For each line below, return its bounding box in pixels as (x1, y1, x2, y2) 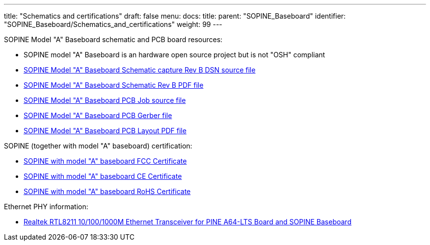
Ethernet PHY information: (4, 202, 88, 211)
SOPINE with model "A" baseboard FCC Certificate (24, 157, 187, 165)
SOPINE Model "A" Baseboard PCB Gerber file (24, 111, 172, 120)
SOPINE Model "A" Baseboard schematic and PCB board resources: (4, 35, 223, 44)
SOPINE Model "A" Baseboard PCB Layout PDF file (24, 126, 187, 135)
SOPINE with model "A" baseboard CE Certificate (24, 172, 182, 180)
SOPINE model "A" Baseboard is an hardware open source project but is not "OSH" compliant (24, 50, 325, 59)
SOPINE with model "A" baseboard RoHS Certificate (24, 187, 191, 196)
